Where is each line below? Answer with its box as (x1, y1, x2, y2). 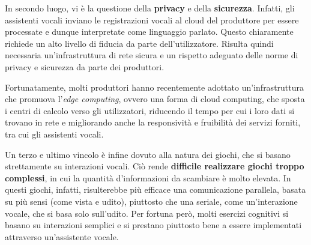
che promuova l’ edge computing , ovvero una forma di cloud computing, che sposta (5, 92, 305, 105)
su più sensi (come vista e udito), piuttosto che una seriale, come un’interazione (5, 195, 298, 207)
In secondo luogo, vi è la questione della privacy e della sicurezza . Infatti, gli (5, 2, 295, 14)
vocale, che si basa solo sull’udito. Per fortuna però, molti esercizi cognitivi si (5, 207, 289, 219)
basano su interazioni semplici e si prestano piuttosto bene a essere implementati (5, 219, 302, 231)
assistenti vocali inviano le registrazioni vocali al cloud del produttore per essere (5, 13, 299, 26)
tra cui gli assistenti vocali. (5, 127, 104, 140)
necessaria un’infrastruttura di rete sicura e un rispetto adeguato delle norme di (5, 49, 298, 61)
